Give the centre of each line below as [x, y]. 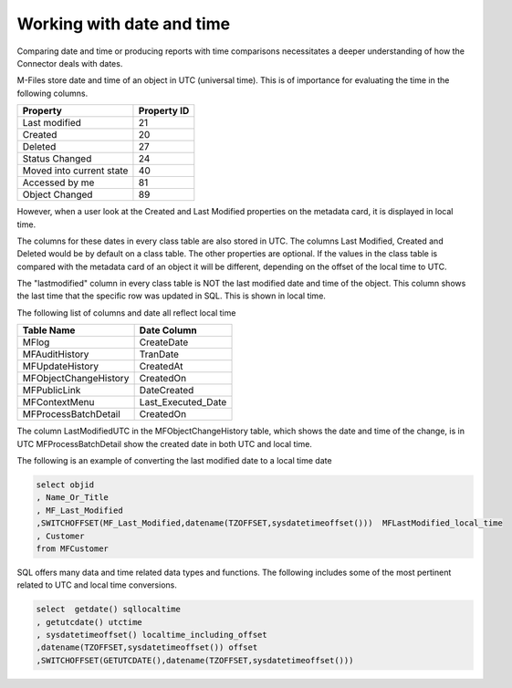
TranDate [159, 354]
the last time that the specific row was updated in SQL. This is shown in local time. [171, 296]
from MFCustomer [73, 548]
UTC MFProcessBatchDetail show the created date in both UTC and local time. [164, 443]
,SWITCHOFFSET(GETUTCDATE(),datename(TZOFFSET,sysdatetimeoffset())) [195, 660]
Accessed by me [58, 182]
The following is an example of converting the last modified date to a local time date [174, 461]
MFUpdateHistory [61, 367]
